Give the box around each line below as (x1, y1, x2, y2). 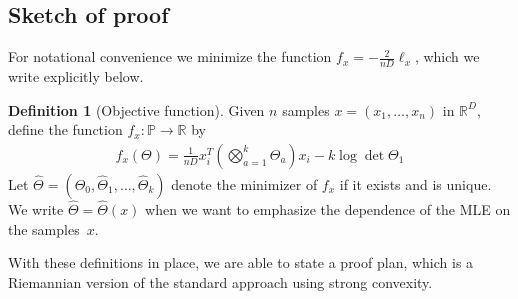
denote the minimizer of (171, 173, 318, 194)
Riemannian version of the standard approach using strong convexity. (8, 271, 433, 292)
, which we (414, 46, 480, 67)
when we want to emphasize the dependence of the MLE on (145, 199, 511, 220)
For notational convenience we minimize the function (8, 46, 332, 67)
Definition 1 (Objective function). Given (8, 99, 265, 120)
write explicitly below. (8, 66, 144, 87)
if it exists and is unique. (339, 173, 492, 194)
